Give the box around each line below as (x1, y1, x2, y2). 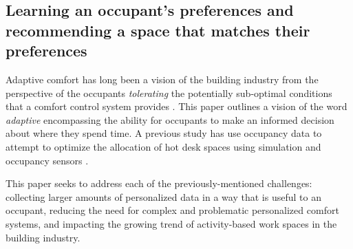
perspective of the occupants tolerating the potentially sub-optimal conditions (6, 85, 332, 100)
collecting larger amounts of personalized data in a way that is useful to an (6, 189, 321, 204)
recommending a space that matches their (6, 19, 310, 41)
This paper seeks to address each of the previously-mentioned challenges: (6, 176, 312, 191)
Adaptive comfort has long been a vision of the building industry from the (6, 72, 319, 86)
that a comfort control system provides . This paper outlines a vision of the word (6, 99, 347, 113)
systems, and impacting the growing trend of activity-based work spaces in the (6, 216, 337, 230)
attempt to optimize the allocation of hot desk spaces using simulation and (6, 139, 321, 153)
